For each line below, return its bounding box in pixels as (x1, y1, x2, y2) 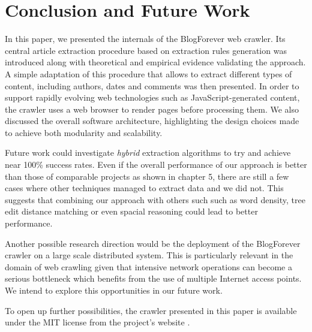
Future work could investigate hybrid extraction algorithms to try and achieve (5, 146, 291, 159)
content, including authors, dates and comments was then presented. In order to (5, 79, 299, 92)
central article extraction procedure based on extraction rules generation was (5, 44, 287, 56)
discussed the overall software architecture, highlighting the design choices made (5, 114, 299, 127)
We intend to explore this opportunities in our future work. (5, 284, 223, 296)
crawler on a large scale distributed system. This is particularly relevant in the (5, 249, 293, 261)
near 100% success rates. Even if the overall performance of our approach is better (5, 158, 307, 171)
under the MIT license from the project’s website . (5, 316, 190, 328)
